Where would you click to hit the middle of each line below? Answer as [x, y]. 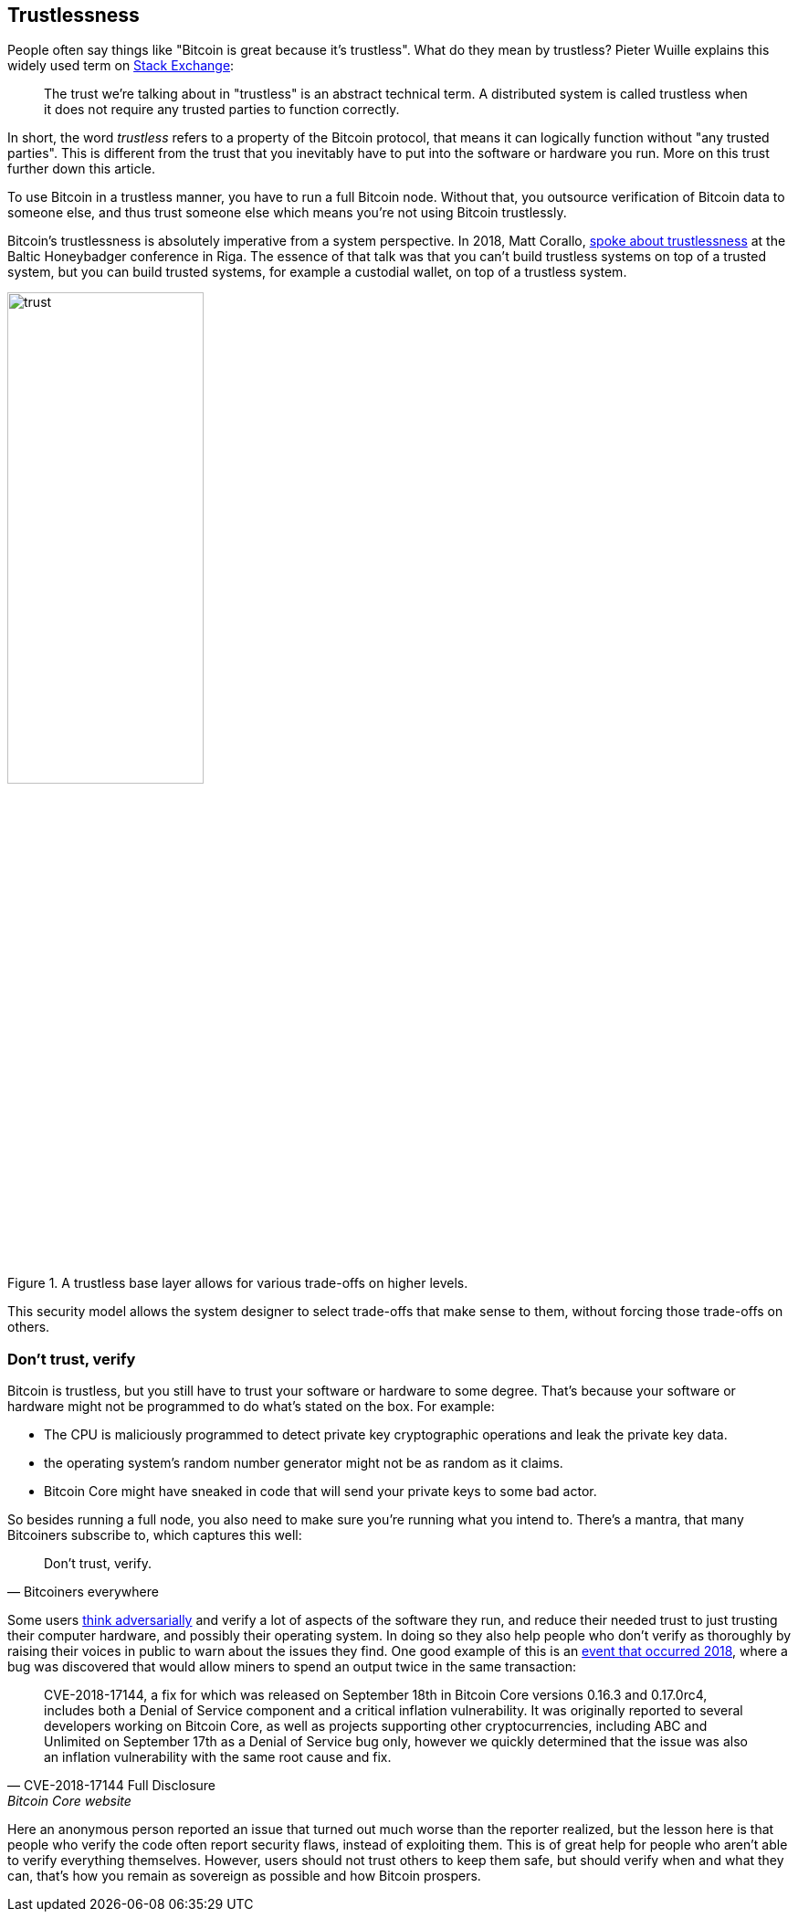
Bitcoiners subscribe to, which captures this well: [155, 1535]
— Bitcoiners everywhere [83, 1592]
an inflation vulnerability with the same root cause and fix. [218, 1757]
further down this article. [82, 169]
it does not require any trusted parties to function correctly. [222, 110]
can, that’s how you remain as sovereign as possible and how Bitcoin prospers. [244, 1876]
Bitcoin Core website [69, 1801]
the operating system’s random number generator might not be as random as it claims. [304, 1463]
